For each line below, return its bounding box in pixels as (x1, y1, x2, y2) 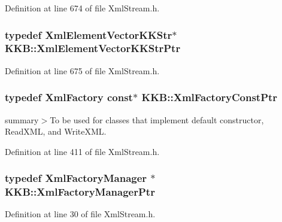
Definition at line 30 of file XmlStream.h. (5, 208, 156, 220)
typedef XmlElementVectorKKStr (5, 27, 172, 42)
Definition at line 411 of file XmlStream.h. (5, 145, 160, 157)
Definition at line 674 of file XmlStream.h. (5, 2, 160, 14)
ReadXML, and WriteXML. (5, 125, 107, 138)
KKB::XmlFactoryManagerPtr (5, 184, 155, 199)
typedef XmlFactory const (5, 90, 133, 105)
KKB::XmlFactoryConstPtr (141, 90, 278, 105)
